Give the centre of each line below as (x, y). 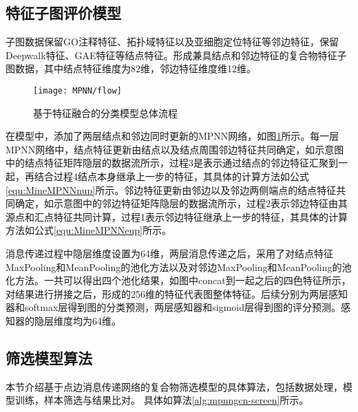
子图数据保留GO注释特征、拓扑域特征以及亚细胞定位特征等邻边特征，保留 (172, 42)
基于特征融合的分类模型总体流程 (105, 112)
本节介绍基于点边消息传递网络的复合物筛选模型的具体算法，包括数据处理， (174, 386)
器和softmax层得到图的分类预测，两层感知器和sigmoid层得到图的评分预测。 (173, 307)
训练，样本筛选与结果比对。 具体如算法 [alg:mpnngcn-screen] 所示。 (162, 400)
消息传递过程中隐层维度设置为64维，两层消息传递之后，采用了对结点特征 (169, 253)
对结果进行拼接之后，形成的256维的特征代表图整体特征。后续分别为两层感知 (177, 293)
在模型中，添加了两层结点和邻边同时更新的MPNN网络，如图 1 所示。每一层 (172, 136)
